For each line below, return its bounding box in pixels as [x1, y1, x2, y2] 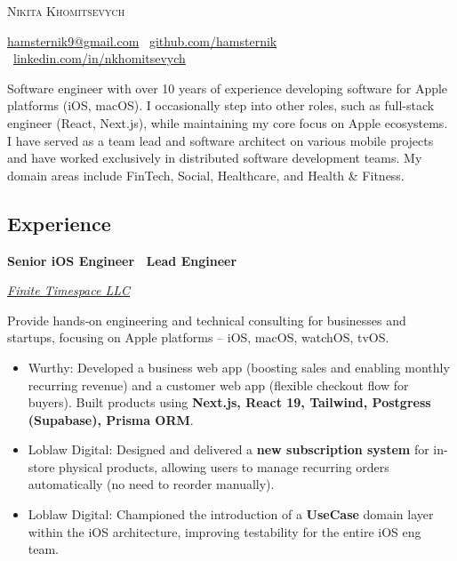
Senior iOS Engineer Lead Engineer [7, 251, 237, 269]
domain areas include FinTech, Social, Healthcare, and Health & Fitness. [7, 165, 405, 184]
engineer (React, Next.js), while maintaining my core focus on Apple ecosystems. [7, 113, 448, 132]
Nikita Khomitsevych [7, 2, 125, 20]
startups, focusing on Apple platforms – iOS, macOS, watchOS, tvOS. [7, 328, 389, 347]
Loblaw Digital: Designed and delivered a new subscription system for [28, 440, 429, 459]
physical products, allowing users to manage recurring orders [59, 457, 389, 476]
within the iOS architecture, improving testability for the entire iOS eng [28, 522, 421, 541]
